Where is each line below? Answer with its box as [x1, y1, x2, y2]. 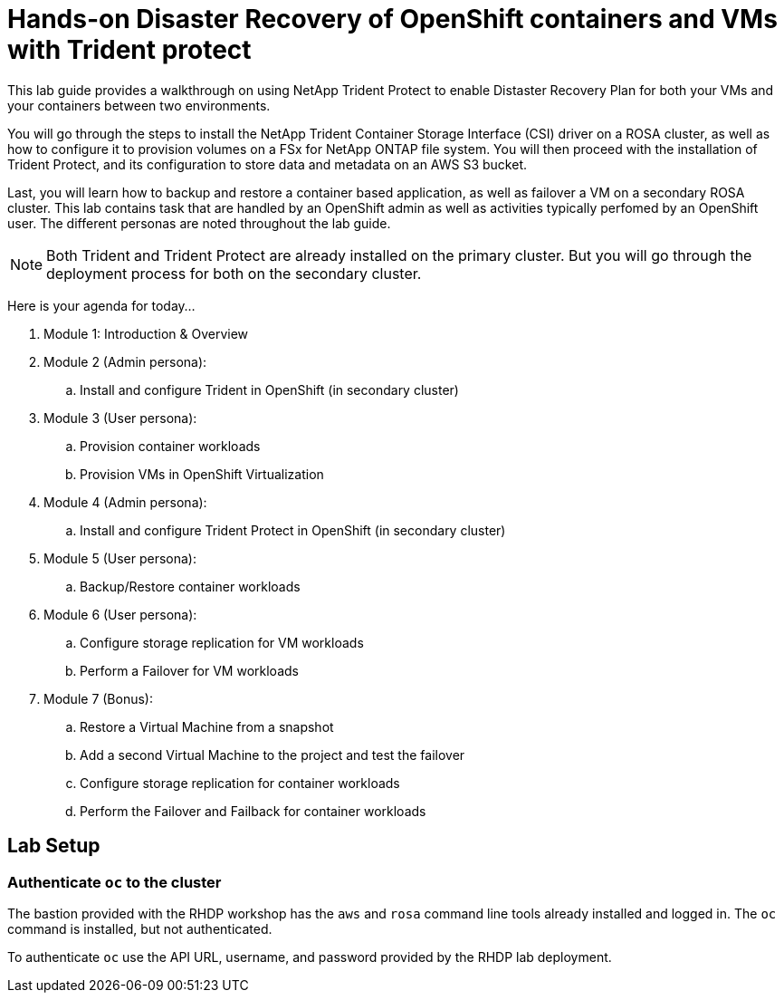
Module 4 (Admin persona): [43, 494, 207, 510]
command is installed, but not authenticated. [7, 920, 272, 937]
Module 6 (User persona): [43, 606, 197, 622]
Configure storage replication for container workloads [80, 774, 400, 791]
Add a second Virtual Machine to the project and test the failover [80, 746, 465, 763]
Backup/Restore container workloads [80, 578, 301, 594]
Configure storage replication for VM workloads [80, 634, 364, 650]
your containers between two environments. [7, 97, 271, 113]
